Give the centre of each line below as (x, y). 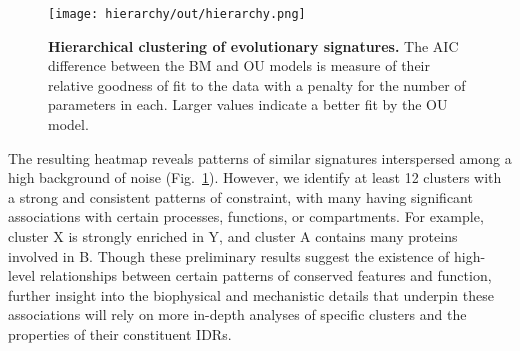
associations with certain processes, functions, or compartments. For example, (246, 216)
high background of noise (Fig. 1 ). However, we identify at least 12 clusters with (255, 177)
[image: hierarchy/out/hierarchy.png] (177, 14)
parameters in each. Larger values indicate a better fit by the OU (248, 104)
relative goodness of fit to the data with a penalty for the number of (257, 84)
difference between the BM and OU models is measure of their (239, 65)
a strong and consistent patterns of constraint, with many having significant (240, 196)
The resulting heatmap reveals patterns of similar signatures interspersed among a (260, 157)
